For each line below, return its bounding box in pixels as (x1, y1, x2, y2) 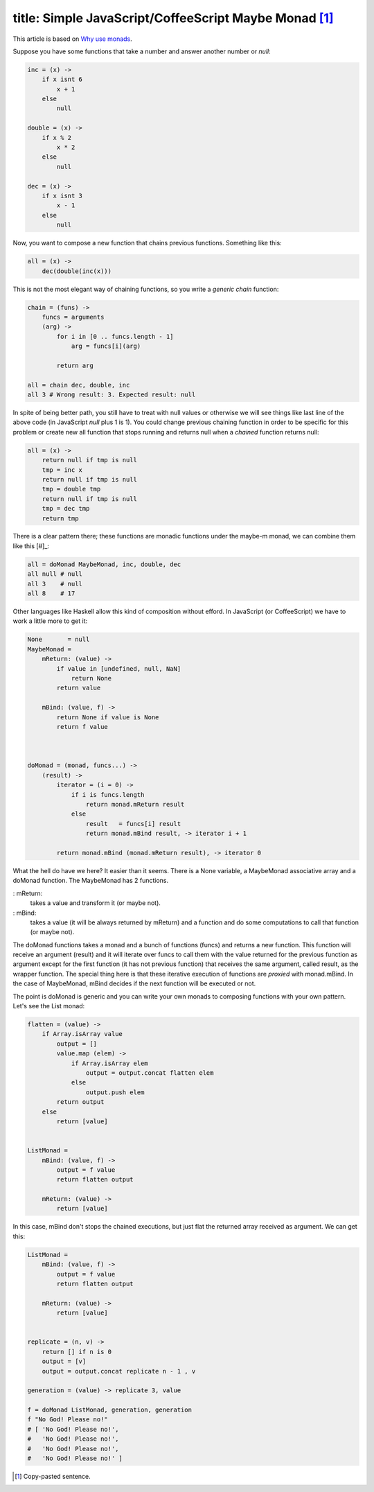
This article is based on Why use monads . (12, 35, 133, 43)
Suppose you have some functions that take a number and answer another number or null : (12, 47, 271, 55)
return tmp (42, 514, 79, 523)
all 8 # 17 (27, 590, 75, 597)
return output (56, 1098, 105, 1106)
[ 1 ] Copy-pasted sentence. (15, 1473, 91, 1480)
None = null (27, 635, 90, 644)
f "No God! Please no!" (27, 1416, 109, 1423)
